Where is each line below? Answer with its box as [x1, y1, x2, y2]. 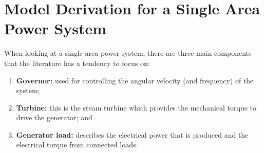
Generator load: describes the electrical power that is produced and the [16, 129, 249, 140]
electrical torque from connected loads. [16, 139, 138, 150]
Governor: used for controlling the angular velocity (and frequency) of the [16, 75, 254, 85]
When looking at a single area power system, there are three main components [4, 48, 252, 58]
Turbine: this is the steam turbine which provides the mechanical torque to [16, 102, 257, 113]
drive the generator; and [16, 112, 92, 123]
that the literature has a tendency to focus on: [4, 57, 150, 68]
